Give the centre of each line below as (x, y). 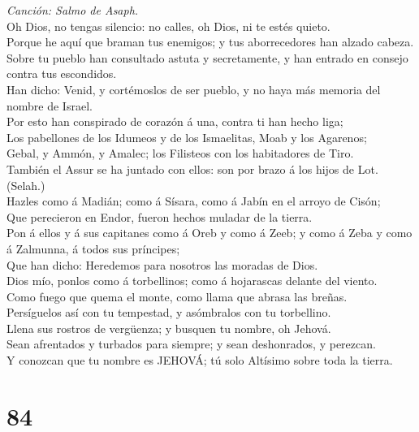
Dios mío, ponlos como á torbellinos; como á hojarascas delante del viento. (192, 281)
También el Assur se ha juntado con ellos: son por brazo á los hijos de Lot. (192, 168)
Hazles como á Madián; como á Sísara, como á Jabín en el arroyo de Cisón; (194, 201)
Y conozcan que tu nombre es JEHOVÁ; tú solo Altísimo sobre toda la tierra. (200, 360)
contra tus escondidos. (62, 73)
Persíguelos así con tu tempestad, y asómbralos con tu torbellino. (169, 312)
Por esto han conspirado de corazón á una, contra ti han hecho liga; (175, 121)
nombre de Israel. (50, 105)
